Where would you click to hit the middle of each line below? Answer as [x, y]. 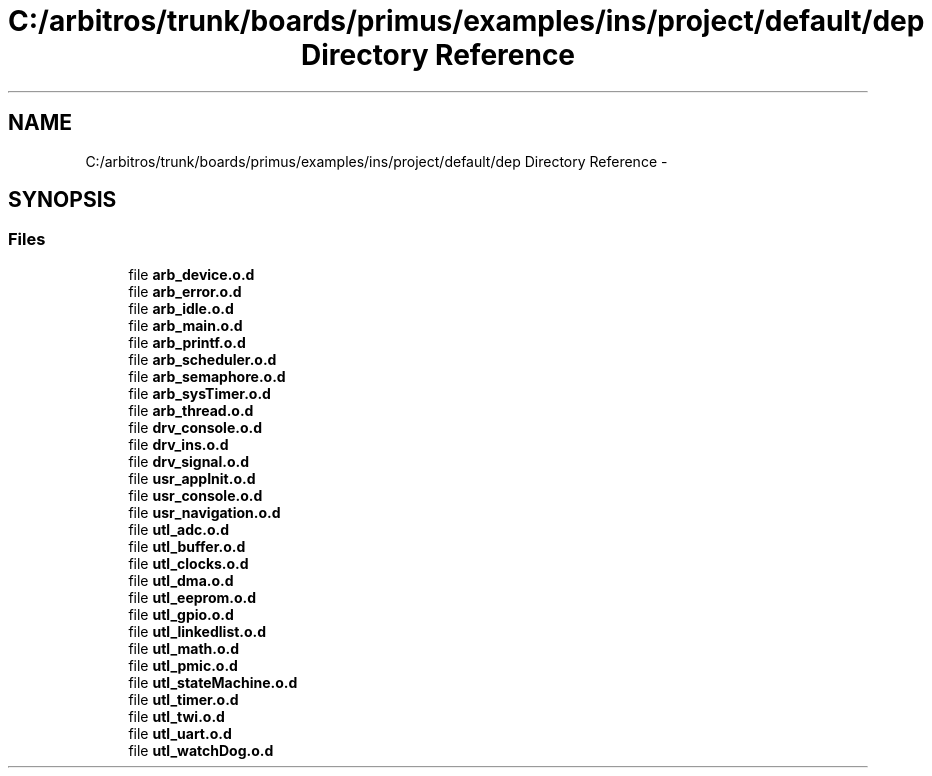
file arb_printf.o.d [187, 342]
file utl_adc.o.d [178, 529]
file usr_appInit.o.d [192, 478]
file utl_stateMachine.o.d [213, 682]
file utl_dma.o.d [181, 580]
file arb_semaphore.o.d [207, 376]
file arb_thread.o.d [191, 410]
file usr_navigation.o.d [204, 512]
